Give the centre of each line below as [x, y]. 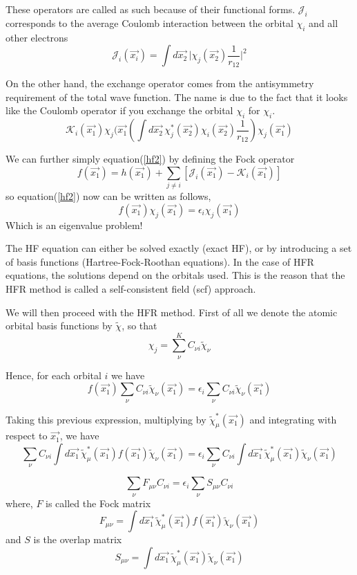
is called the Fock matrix [98, 503]
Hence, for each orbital [54, 375]
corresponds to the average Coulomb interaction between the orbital [149, 22]
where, [19, 503]
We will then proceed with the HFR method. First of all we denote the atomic [172, 312]
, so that [139, 326]
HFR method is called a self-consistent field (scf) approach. [131, 288]
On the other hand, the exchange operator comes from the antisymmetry [160, 83]
